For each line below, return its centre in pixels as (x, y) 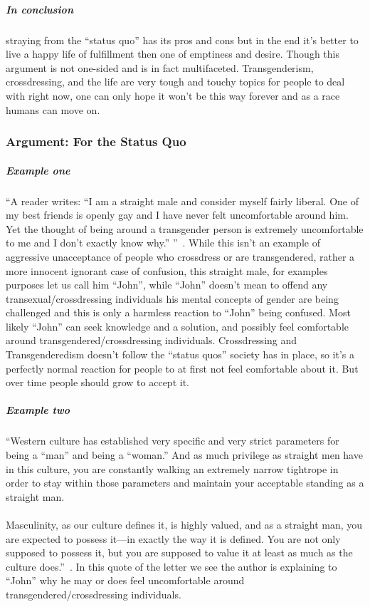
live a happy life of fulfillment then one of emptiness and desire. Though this (173, 54)
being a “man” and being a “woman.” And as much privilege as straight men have (184, 455)
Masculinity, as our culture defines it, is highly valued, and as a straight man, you (184, 524)
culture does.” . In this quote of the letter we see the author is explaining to (171, 566)
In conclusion (39, 9)
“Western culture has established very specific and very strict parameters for (173, 441)
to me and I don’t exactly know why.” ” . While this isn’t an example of (163, 243)
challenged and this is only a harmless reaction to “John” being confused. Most (178, 312)
